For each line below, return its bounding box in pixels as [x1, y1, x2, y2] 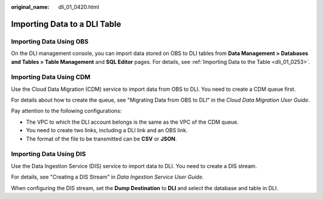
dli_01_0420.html [58, 4, 99, 10]
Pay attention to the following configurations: [11, 108, 122, 115]
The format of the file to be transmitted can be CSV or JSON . [26, 135, 177, 142]
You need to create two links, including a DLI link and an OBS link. [26, 127, 188, 134]
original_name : [11, 4, 50, 10]
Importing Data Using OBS [11, 37, 89, 45]
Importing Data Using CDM [11, 73, 91, 81]
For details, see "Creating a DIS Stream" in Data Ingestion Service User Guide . [11, 173, 204, 180]
